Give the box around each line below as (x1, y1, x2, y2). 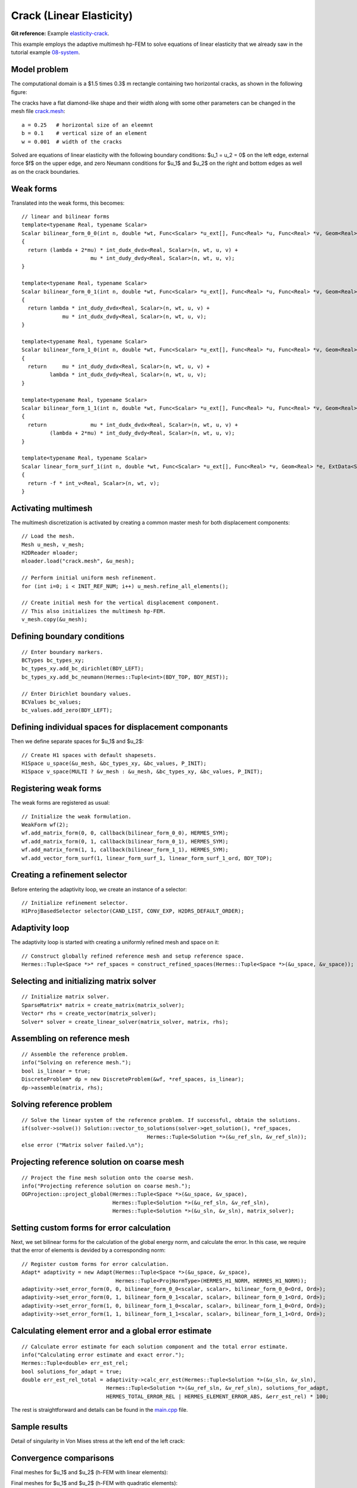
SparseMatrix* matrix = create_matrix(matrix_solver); (21, 1002, 185, 1008)
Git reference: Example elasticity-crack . (11, 30, 109, 37)
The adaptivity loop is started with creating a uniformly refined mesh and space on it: (11, 939, 220, 946)
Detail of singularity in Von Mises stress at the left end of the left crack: (11, 1437, 185, 1445)
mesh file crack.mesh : (11, 108, 65, 115)
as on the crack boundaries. (11, 168, 80, 175)
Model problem (11, 64, 68, 74)
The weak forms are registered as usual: (11, 799, 110, 806)
